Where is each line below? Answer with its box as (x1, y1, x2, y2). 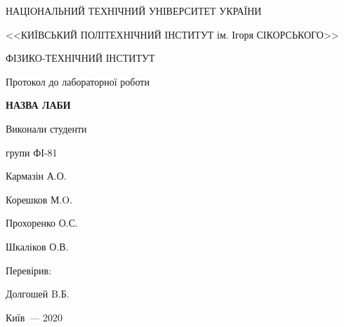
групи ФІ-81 (6, 145, 58, 159)
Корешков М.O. (6, 192, 73, 206)
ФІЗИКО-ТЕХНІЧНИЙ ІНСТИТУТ (6, 51, 155, 65)
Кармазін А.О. (6, 168, 67, 183)
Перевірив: (6, 262, 52, 277)
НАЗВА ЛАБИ (6, 98, 71, 112)
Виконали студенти (6, 121, 87, 135)
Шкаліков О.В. (6, 239, 69, 253)
